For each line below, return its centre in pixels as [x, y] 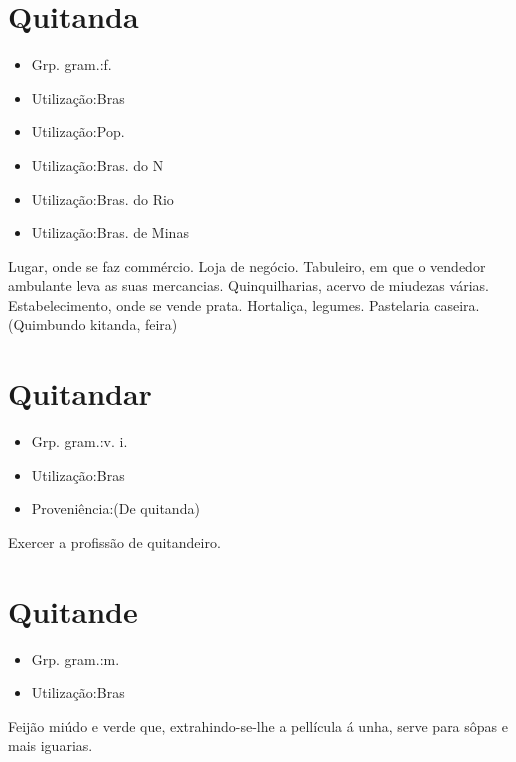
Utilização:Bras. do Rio [102, 198]
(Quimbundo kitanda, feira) [93, 324]
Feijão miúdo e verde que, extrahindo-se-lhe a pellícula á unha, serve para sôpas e [258, 725]
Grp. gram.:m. [75, 658]
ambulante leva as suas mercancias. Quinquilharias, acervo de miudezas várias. [248, 285]
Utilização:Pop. [78, 131]
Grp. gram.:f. [71, 64]
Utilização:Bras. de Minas [110, 232]
